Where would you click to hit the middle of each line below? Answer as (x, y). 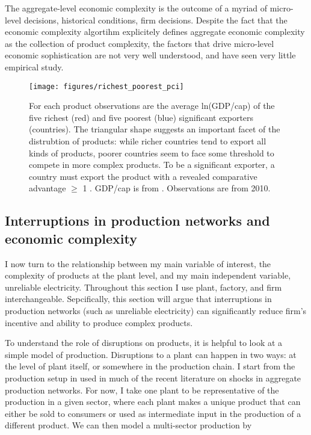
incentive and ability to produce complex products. (99, 322)
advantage (48, 188)
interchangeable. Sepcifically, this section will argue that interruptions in (138, 299)
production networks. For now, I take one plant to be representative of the (142, 390)
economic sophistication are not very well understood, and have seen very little (150, 55)
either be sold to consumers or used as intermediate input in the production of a (153, 413)
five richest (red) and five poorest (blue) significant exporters (141, 117)
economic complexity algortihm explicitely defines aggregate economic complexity (155, 32)
